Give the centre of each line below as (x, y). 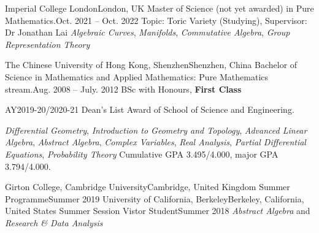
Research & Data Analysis (54, 222)
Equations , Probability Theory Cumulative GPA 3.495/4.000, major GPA (142, 154)
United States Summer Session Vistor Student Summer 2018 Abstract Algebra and (158, 211)
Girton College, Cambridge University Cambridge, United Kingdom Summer (148, 187)
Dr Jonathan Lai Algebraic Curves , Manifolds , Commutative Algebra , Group (148, 32)
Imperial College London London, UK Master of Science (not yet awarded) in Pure (159, 8)
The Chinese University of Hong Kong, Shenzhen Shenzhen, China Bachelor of (151, 65)
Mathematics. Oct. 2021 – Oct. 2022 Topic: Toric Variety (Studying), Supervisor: (156, 20)
